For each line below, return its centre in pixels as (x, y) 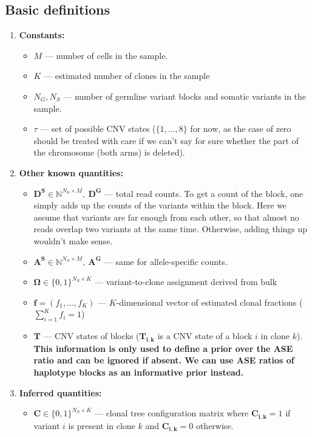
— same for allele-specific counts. (166, 261)
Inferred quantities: (60, 392)
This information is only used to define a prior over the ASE (163, 348)
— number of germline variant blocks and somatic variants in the (185, 96)
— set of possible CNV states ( (98, 129)
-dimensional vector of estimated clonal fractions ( (209, 302)
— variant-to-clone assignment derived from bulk (186, 282)
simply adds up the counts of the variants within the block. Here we (160, 205)
